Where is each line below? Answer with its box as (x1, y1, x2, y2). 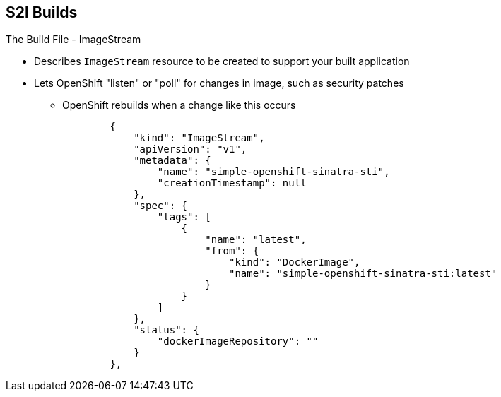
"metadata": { (134, 155, 211, 167)
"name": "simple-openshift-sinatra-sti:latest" (229, 268, 497, 280)
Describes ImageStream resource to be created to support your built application (34, 55, 410, 68)
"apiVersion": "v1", (134, 143, 247, 155)
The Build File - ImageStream (6, 33, 141, 46)
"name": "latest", (205, 234, 307, 246)
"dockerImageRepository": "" (157, 336, 319, 348)
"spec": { (134, 200, 188, 212)
